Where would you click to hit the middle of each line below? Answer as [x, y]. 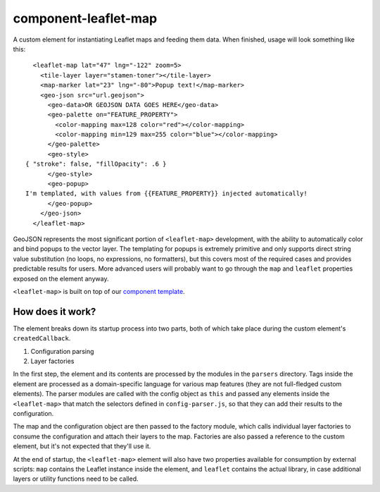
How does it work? [55, 311]
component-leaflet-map [85, 18]
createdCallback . [42, 338]
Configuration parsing [62, 351]
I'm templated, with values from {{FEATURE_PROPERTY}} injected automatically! [166, 193]
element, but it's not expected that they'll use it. [82, 446]
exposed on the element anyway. [61, 278]
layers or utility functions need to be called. [76, 479]
